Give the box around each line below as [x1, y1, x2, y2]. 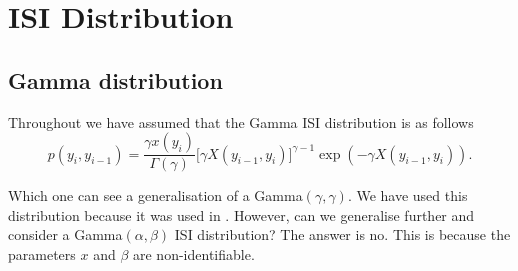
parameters [8, 243, 76, 264]
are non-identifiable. [133, 243, 255, 264]
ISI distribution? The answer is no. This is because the [174, 224, 511, 245]
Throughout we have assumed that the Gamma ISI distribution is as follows [8, 111, 474, 132]
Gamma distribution [8, 64, 223, 95]
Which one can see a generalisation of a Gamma [8, 185, 303, 206]
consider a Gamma [8, 224, 123, 245]
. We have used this [347, 185, 468, 206]
